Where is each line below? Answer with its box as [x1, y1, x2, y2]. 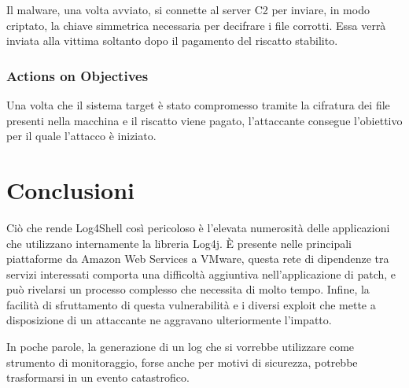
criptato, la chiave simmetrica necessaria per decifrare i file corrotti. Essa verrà [6, 17, 386, 33]
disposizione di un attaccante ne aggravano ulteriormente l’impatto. [6, 312, 332, 328]
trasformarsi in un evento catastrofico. [6, 369, 190, 386]
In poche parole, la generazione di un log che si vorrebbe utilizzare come [6, 338, 355, 355]
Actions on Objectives [6, 65, 149, 85]
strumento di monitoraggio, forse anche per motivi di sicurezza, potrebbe [6, 353, 358, 370]
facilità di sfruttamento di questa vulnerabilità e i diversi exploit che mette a [6, 296, 376, 312]
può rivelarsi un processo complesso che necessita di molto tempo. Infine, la [6, 281, 370, 297]
